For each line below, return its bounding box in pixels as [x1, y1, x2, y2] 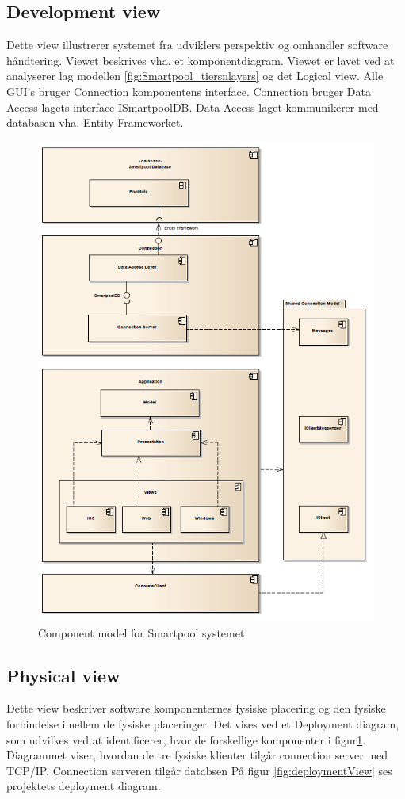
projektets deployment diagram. [6, 778, 161, 794]
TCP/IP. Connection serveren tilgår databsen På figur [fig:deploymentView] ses [6, 762, 392, 778]
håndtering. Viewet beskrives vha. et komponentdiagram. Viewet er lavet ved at [6, 52, 395, 68]
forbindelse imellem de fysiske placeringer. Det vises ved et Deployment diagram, [6, 715, 399, 732]
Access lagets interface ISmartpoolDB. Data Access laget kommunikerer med [6, 98, 379, 115]
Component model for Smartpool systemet [38, 624, 245, 640]
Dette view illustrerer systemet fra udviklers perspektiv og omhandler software [6, 36, 388, 53]
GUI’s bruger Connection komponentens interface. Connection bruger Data [6, 82, 371, 99]
